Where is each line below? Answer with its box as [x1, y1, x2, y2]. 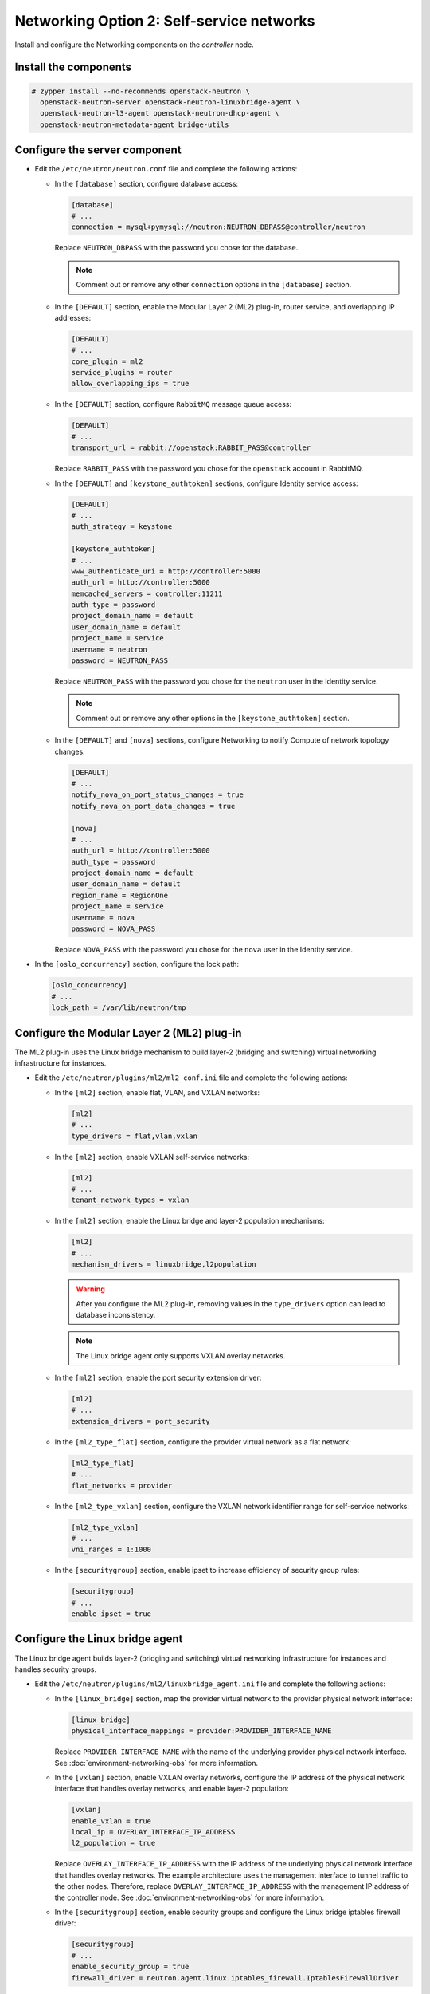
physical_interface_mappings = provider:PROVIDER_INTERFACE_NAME [71, 1727, 332, 1736]
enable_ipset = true [71, 1610, 151, 1618]
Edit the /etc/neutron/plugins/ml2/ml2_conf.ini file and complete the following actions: [34, 1073, 348, 1082]
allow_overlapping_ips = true [71, 379, 190, 388]
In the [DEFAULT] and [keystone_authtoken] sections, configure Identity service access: [54, 479, 358, 488]
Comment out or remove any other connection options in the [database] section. [76, 280, 352, 290]
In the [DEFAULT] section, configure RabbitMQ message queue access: [54, 400, 292, 409]
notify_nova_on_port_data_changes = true [71, 802, 236, 810]
